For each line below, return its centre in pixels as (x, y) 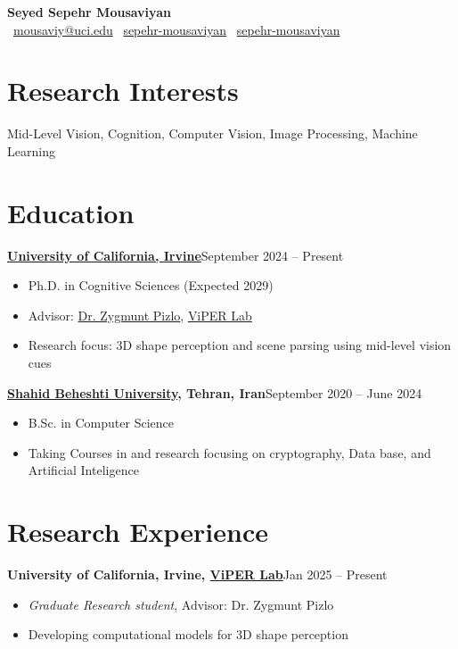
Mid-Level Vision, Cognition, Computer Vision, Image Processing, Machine (213, 133)
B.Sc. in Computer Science (101, 423)
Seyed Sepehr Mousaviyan (89, 12)
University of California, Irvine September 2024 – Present (176, 255)
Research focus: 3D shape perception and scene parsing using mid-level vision (240, 345)
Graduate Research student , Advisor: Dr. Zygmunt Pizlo (181, 604)
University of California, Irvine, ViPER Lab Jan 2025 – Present (197, 574)
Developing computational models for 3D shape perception (188, 634)
